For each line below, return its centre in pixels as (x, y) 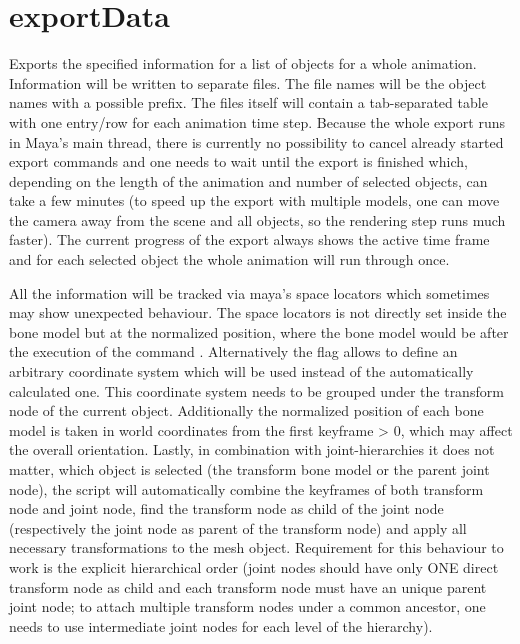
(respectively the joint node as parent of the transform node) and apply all (238, 527)
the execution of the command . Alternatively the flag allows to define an (233, 351)
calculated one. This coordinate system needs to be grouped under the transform (256, 390)
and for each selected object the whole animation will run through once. (229, 259)
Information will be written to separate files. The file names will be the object (248, 82)
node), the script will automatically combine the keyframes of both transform (246, 488)
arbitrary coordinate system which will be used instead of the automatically (241, 371)
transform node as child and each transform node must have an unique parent (248, 586)
